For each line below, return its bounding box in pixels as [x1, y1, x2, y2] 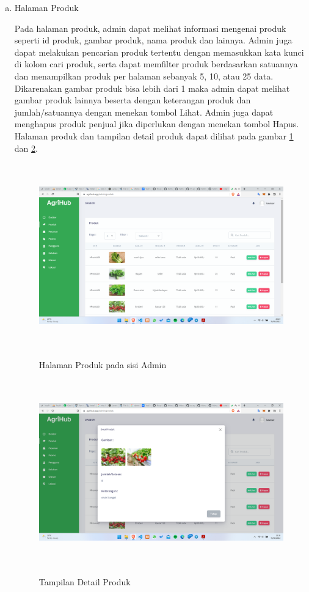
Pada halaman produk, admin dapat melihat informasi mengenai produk [14, 21, 286, 34]
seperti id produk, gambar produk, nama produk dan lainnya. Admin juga [14, 34, 293, 46]
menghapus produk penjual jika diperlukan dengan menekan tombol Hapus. [14, 117, 299, 130]
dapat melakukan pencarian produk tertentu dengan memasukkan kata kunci [14, 45, 304, 58]
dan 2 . [14, 141, 38, 154]
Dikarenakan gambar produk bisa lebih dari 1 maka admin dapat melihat [14, 81, 290, 94]
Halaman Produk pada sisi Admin [38, 358, 167, 371]
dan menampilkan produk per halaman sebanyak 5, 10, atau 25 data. [14, 69, 274, 82]
